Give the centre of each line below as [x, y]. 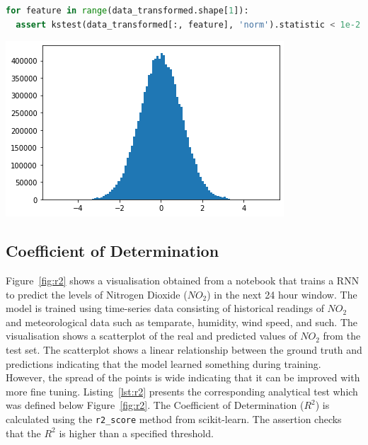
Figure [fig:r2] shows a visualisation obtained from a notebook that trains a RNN [183, 280]
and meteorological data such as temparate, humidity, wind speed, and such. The [182, 322]
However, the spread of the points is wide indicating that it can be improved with [183, 377]
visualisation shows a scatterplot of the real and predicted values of [151, 336]
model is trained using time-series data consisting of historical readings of [165, 308]
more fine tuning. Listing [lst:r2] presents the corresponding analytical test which [182, 391]
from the [342, 336]
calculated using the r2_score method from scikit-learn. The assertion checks [174, 418]
